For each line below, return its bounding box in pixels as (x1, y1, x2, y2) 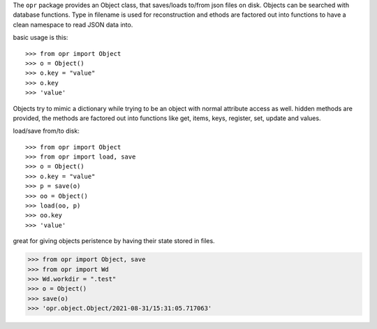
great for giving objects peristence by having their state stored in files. (13, 237, 216, 245)
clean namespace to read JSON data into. (13, 20, 133, 29)
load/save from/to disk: (13, 126, 80, 136)
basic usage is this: (13, 34, 68, 42)
